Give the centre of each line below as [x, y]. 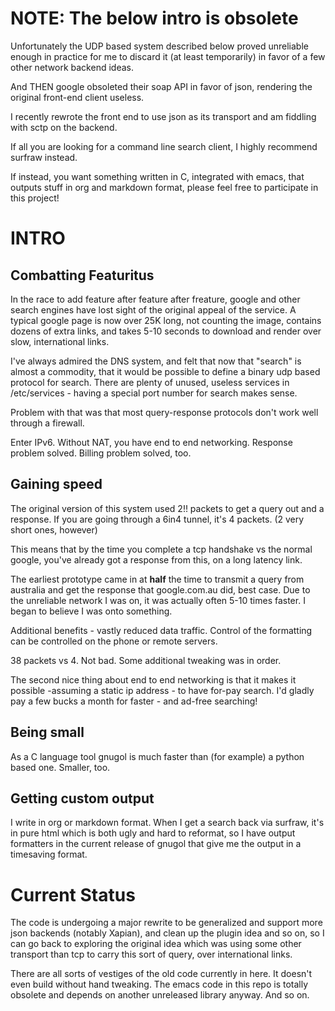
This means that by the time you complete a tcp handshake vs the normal [161, 549]
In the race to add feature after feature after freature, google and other [155, 299]
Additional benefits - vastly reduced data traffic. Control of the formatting [161, 630]
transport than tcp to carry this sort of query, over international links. [151, 954]
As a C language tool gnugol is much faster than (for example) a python [157, 756]
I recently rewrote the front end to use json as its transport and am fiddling [163, 116]
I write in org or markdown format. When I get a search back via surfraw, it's [167, 823]
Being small [47, 732]
